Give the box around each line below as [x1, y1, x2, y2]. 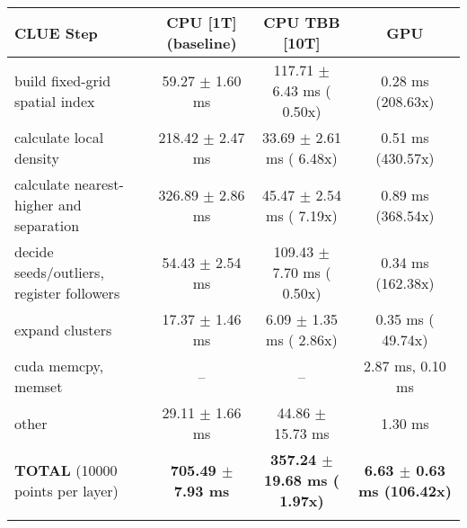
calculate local [14, 127, 104, 148]
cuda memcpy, [14, 355, 104, 376]
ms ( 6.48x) [266, 148, 338, 168]
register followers [14, 282, 120, 303]
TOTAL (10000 [14, 459, 118, 480]
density [14, 148, 59, 168]
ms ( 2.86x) [266, 329, 338, 350]
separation [14, 215, 80, 236]
